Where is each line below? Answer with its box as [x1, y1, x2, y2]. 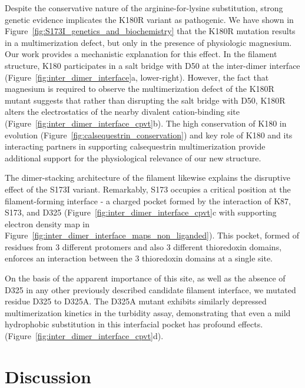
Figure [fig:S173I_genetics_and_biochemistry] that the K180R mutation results [5, 25, 296, 37]
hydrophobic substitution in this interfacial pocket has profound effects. [5, 318, 263, 330]
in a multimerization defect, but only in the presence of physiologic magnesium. [5, 36, 292, 48]
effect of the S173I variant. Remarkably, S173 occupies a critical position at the [5, 183, 291, 195]
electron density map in [5, 217, 90, 230]
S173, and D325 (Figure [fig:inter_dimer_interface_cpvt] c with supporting [5, 206, 277, 218]
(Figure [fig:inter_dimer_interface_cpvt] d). [5, 330, 164, 342]
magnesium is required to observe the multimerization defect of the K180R [5, 82, 274, 95]
